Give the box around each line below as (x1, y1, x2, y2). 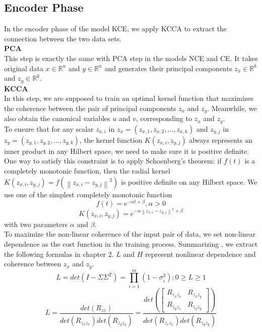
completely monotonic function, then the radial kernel (4, 165, 170, 176)
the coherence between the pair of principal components (4, 102, 176, 113)
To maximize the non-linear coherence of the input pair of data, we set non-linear (4, 229, 256, 239)
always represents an (189, 134, 252, 145)
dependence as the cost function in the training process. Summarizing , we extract (4, 239, 258, 249)
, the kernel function (80, 134, 143, 145)
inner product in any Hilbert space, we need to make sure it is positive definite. (4, 145, 249, 156)
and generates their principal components (104, 63, 232, 73)
